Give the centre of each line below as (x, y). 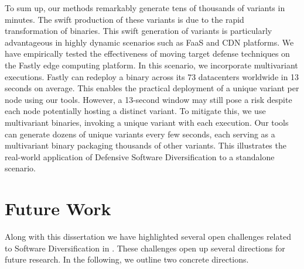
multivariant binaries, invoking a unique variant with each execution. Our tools (147, 122)
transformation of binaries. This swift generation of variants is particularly (139, 31)
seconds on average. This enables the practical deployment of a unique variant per (152, 88)
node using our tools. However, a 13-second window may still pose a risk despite (148, 99)
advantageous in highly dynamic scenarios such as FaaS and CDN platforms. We (149, 42)
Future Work (58, 208)
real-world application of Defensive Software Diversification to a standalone (140, 156)
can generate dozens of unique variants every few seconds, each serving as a (140, 134)
